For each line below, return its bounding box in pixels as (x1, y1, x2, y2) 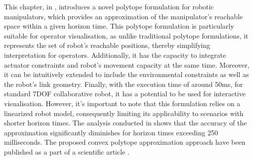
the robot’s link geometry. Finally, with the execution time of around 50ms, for (4, 79, 243, 89)
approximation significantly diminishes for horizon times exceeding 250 (4, 127, 218, 137)
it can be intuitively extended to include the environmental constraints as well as (4, 69, 249, 80)
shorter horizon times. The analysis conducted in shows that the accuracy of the (4, 118, 247, 128)
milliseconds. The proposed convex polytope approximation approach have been (4, 137, 246, 147)
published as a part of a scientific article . (4, 146, 129, 157)
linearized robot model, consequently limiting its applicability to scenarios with (4, 108, 244, 118)
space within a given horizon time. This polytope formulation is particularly (4, 21, 234, 31)
